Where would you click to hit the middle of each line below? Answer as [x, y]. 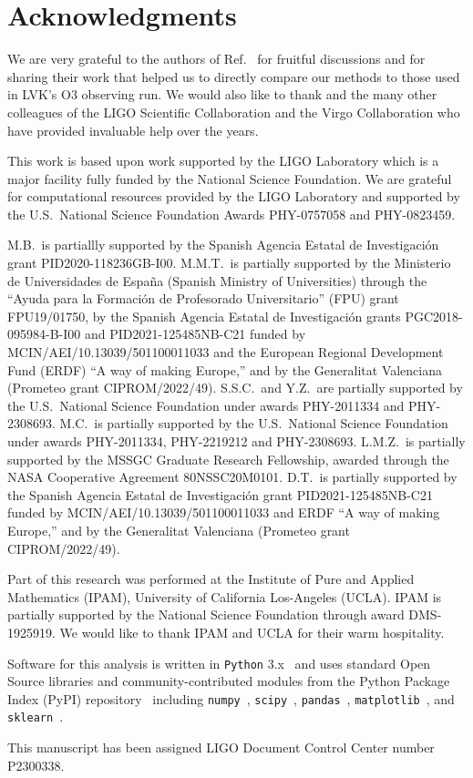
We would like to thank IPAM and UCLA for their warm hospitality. [252, 632]
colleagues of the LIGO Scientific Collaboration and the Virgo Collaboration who [234, 112]
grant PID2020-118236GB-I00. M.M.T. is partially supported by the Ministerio [229, 263]
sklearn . [36, 717]
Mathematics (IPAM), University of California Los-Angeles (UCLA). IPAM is [225, 596]
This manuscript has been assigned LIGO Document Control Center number [221, 747]
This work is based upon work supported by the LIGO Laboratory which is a [223, 161]
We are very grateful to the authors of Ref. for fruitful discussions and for [216, 59]
